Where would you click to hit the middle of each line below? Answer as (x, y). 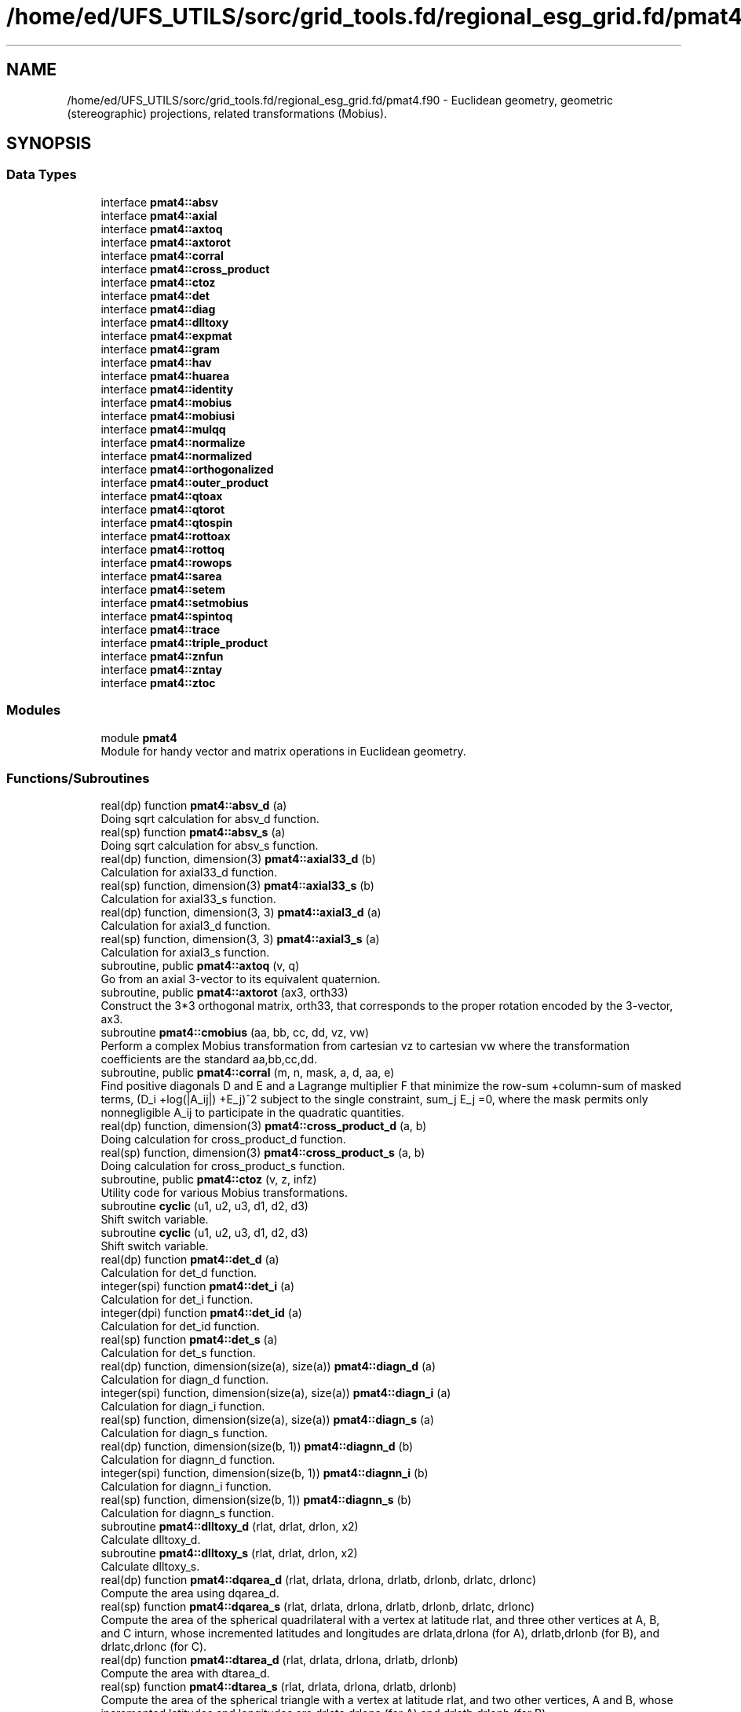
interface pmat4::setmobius (175, 602)
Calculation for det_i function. (177, 1300)
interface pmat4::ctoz (158, 282)
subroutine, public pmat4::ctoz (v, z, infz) (209, 1180)
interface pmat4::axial (159, 215)
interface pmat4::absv (159, 202)
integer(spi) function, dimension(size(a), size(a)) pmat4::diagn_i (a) (276, 1393)
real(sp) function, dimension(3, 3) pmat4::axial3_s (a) (240, 939)
